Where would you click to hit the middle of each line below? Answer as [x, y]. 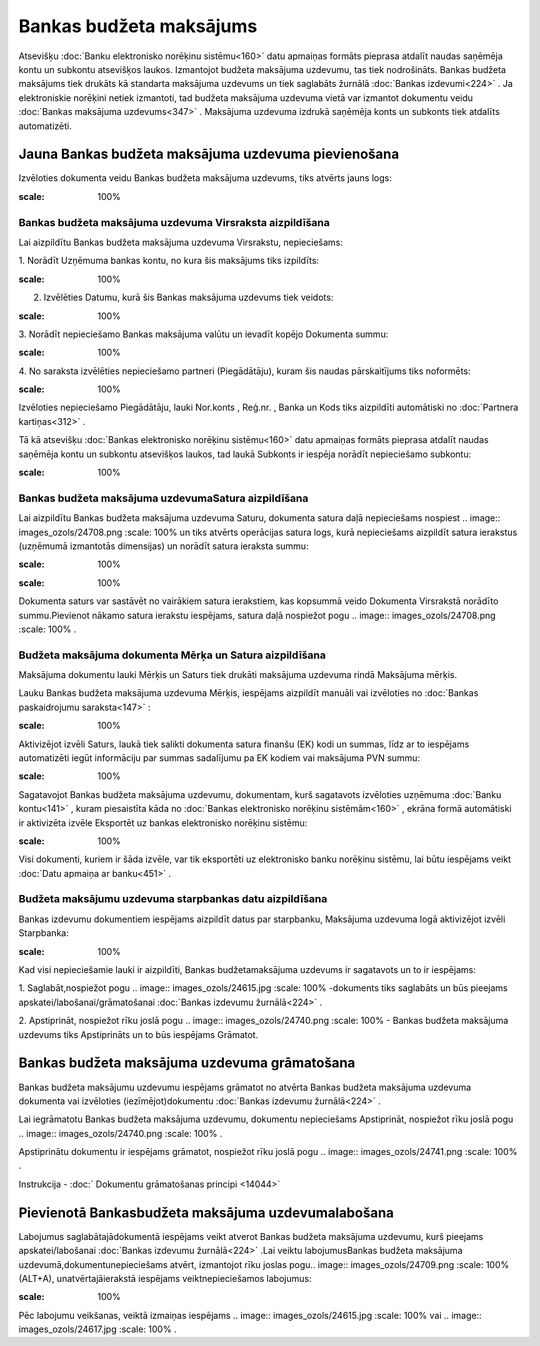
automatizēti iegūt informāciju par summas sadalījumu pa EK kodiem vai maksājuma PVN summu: [219, 757]
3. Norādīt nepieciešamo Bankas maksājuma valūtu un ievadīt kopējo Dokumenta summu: [203, 334]
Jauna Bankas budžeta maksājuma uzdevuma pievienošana [209, 154]
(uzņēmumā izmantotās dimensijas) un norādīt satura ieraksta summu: [163, 546]
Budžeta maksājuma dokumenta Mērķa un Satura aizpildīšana [172, 655]
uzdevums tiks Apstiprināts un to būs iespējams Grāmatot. [138, 1034]
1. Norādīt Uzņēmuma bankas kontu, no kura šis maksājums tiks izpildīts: [169, 261]
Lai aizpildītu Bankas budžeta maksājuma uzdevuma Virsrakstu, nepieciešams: [181, 242]
